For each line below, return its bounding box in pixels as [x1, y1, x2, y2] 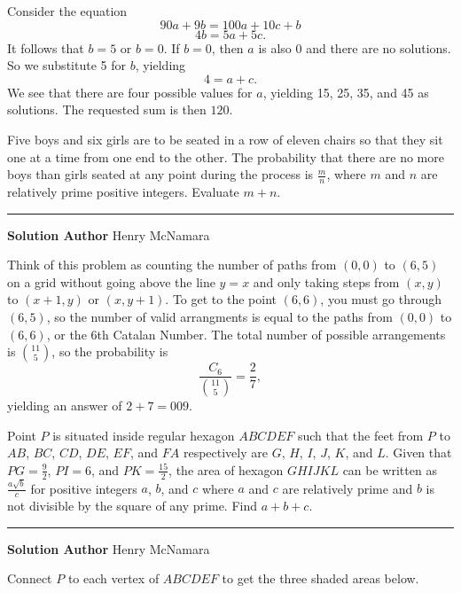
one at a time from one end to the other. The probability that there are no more [7, 147, 444, 166]
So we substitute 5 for [7, 56, 126, 74]
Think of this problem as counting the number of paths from [7, 255, 337, 274]
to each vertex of [67, 569, 160, 588]
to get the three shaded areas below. [222, 569, 419, 588]
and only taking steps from [253, 272, 400, 291]
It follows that [7, 38, 84, 57]
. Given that [385, 443, 452, 462]
